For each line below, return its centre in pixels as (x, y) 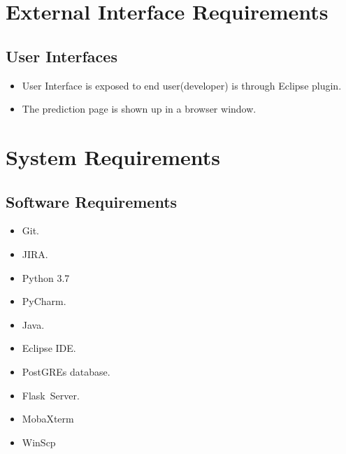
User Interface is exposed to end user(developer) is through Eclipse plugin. (182, 85)
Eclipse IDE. (49, 348)
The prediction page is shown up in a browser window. (139, 109)
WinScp (39, 442)
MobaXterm (48, 419)
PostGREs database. (66, 371)
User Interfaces (62, 56)
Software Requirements (92, 201)
